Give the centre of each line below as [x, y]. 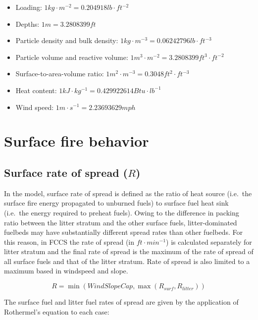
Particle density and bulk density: [67, 40]
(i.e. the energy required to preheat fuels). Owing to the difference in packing [122, 212]
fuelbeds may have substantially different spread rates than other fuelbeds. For [123, 232]
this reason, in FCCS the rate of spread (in [69, 241]
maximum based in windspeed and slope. [66, 271]
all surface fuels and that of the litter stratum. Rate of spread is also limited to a [127, 261]
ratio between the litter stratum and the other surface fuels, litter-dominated [121, 222]
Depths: [27, 24]
